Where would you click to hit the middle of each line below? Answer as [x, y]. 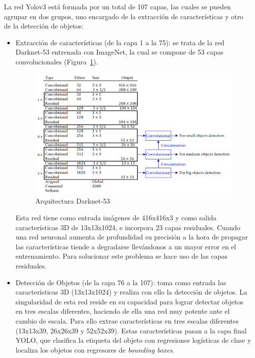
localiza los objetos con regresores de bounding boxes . [95, 349]
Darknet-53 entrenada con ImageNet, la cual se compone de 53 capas [119, 52]
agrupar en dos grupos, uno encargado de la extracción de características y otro [124, 16]
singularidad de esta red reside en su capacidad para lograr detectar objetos [129, 301]
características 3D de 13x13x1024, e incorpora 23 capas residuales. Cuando [128, 227]
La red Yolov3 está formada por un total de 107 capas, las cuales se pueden [117, 6]
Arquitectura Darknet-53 [72, 201]
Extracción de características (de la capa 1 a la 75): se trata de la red [120, 42]
